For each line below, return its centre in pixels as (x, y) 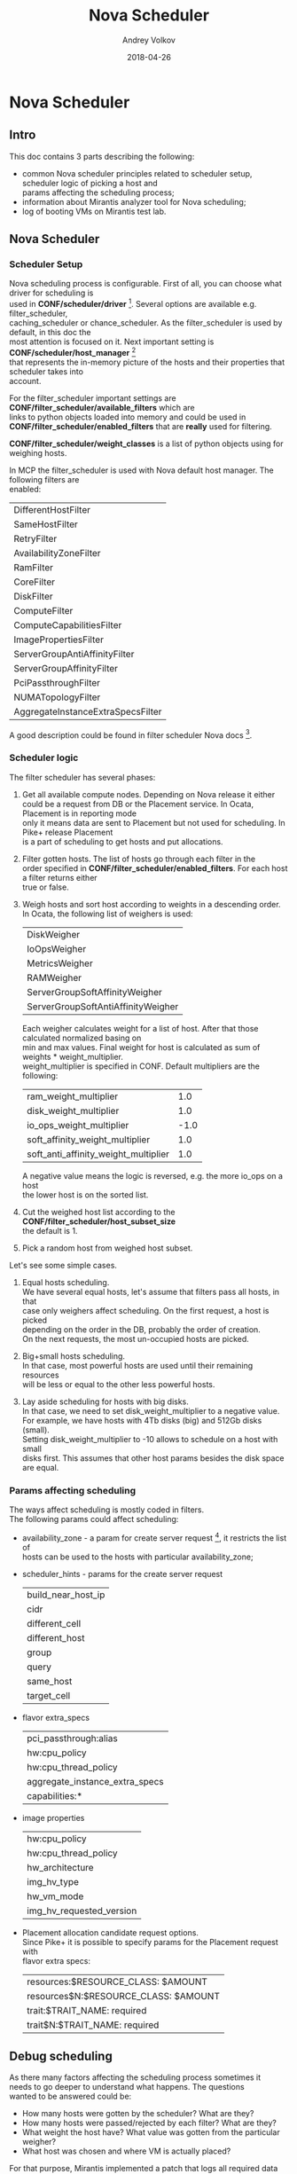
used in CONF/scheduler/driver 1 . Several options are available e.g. (133, 303)
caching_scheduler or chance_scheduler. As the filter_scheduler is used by (146, 323)
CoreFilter (35, 582)
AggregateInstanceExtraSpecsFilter (88, 711)
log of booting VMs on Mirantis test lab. (94, 211)
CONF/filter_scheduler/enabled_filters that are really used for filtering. (141, 426)
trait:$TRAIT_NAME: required (86, 2010)
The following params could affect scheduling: (94, 1519)
